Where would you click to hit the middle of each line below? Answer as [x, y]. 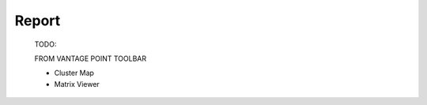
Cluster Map [74, 73]
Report [38, 21]
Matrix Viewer [77, 84]
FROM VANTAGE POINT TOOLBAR [91, 58]
